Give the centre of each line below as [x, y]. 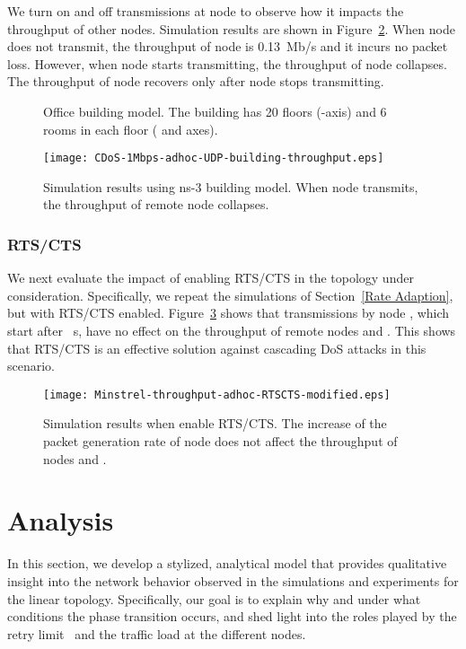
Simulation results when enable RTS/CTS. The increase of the [215, 423]
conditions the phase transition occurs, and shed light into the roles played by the [232, 616]
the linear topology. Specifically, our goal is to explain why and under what [214, 598]
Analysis [61, 520]
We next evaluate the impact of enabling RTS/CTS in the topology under [211, 278]
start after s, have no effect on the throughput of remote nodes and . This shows [232, 330]
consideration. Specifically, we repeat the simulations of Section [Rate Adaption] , [230, 295]
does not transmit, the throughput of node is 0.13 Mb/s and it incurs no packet [228, 46]
